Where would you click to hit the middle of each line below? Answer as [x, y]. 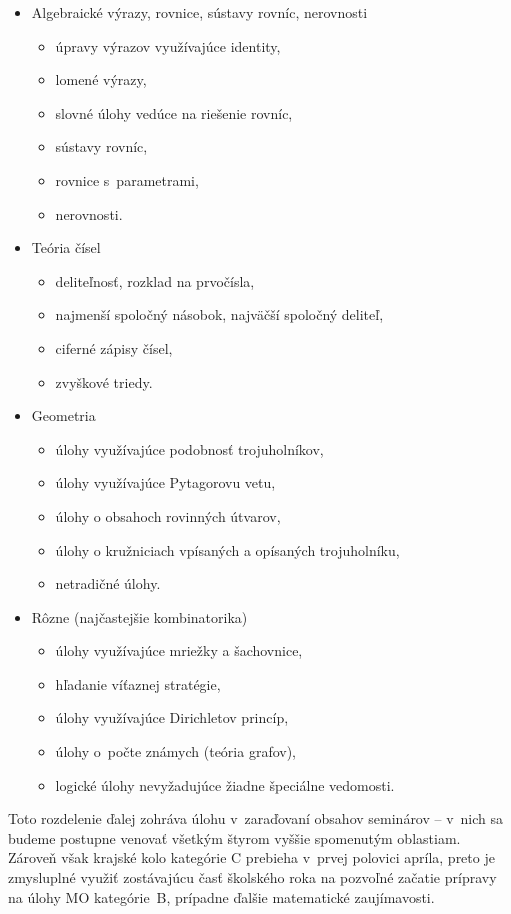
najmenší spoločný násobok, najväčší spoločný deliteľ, [219, 314]
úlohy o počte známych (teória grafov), [176, 751]
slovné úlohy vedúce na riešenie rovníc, [174, 112]
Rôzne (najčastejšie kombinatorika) [139, 616]
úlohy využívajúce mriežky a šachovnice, [179, 650]
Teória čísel [66, 247]
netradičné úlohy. [108, 583]
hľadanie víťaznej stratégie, [138, 683]
